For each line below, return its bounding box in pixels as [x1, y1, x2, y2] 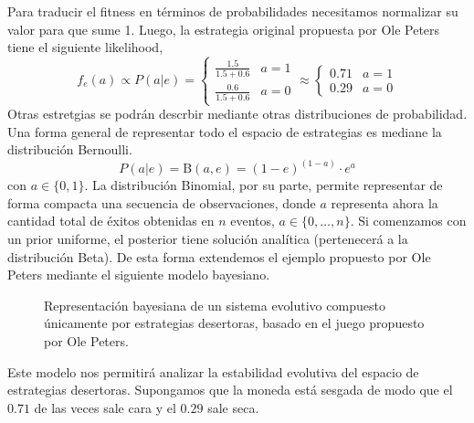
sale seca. [207, 397, 259, 417]
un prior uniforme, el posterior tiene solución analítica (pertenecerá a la [7, 229, 408, 248]
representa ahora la [331, 193, 438, 212]
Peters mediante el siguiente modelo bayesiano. [7, 265, 270, 284]
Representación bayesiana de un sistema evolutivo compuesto [44, 295, 385, 314]
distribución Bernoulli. [7, 140, 132, 159]
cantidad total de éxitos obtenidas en [7, 211, 215, 230]
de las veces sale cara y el [34, 397, 176, 417]
